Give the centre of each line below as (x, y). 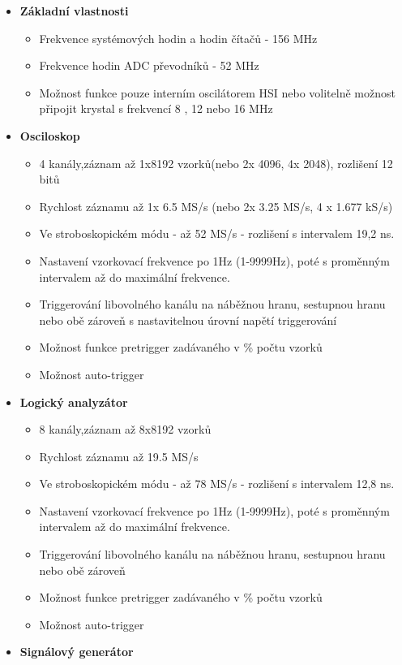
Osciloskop (50, 135)
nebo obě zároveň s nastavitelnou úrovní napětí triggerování (188, 320)
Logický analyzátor (74, 402)
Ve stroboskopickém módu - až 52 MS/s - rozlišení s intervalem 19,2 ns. (217, 233)
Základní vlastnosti (74, 11)
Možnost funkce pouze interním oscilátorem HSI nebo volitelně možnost (217, 92)
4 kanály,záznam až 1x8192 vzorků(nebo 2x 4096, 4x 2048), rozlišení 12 (216, 163)
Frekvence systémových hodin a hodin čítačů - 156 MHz (178, 38)
